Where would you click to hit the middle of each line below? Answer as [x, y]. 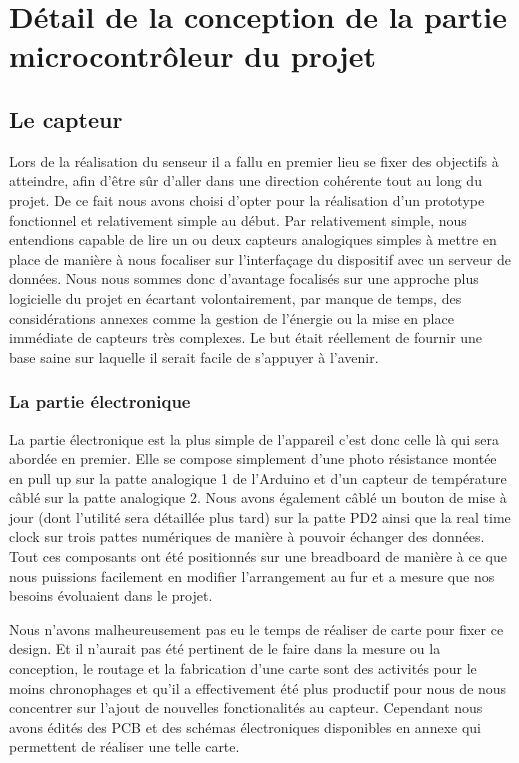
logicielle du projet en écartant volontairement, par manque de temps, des [235, 297]
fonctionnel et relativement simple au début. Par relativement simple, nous [238, 219]
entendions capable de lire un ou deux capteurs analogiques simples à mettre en [253, 239]
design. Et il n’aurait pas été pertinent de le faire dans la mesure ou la [225, 648]
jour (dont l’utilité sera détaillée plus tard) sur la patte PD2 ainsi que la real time [260, 516]
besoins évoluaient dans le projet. [111, 595]
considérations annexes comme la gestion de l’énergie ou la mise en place [231, 317]
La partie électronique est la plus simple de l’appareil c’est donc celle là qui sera [254, 438]
